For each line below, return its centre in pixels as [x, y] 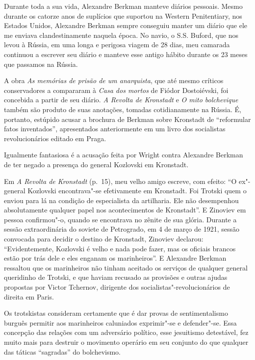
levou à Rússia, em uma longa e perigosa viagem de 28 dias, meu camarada [117, 45]
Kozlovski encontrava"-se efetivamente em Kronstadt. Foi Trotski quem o [137, 191]
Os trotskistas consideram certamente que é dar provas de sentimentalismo [116, 313]
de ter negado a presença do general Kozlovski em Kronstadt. [96, 164]
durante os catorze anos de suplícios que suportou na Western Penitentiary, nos [123, 15]
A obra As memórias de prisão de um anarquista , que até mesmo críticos [114, 80]
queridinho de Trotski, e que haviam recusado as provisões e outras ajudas [116, 277]
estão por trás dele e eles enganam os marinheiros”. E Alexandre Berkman [115, 258]
